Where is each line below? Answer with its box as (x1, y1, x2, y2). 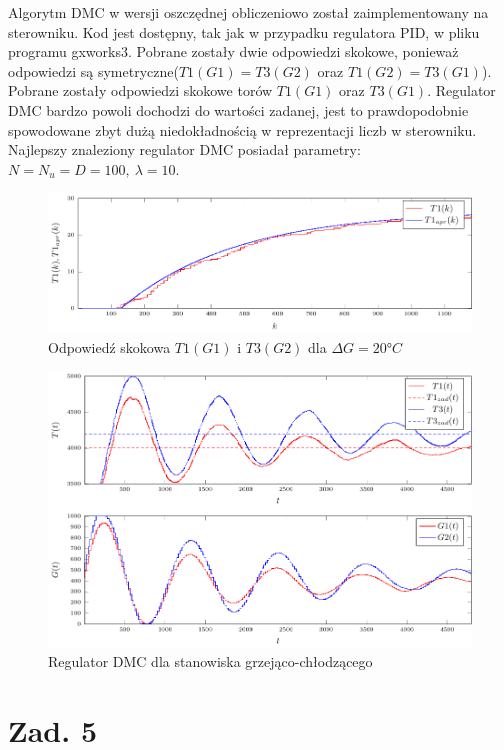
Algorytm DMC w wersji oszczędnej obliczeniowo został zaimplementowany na (8, 2, 489, 22)
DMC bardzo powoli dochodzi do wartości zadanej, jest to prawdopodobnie (8, 99, 469, 120)
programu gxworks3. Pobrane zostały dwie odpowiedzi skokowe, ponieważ (8, 41, 459, 62)
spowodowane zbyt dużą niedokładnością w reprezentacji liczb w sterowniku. (8, 119, 477, 140)
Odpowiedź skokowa (48, 336, 171, 357)
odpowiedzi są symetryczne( (8, 60, 179, 81)
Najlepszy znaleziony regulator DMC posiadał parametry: (8, 139, 361, 160)
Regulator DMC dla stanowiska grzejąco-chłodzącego (48, 651, 373, 672)
